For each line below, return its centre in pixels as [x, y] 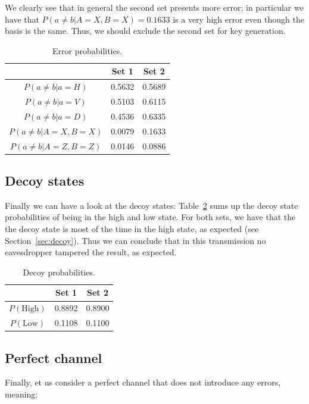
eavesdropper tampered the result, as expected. [91, 252]
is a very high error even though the [238, 19]
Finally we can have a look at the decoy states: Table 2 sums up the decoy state [152, 205]
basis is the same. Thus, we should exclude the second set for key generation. [145, 31]
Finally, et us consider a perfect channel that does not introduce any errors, [143, 382]
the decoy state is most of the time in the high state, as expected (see [132, 229]
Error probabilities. [88, 50]
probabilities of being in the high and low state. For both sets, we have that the [150, 217]
